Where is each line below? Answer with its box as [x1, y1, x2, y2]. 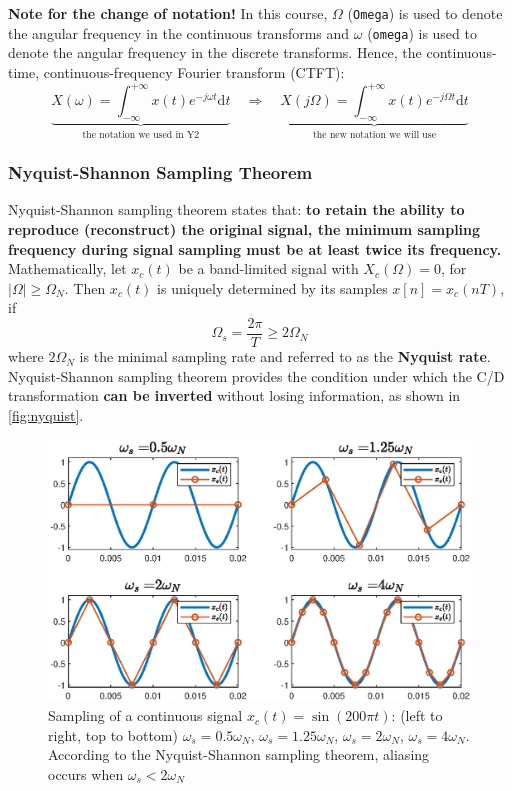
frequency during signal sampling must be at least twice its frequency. [8, 238, 502, 259]
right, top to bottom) [48, 724, 178, 745]
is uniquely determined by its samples [157, 277, 388, 298]
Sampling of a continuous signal [48, 705, 243, 726]
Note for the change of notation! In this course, [8, 3, 328, 23]
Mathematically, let [8, 258, 127, 279]
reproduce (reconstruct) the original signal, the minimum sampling [8, 219, 481, 240]
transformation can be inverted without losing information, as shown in [8, 385, 461, 406]
